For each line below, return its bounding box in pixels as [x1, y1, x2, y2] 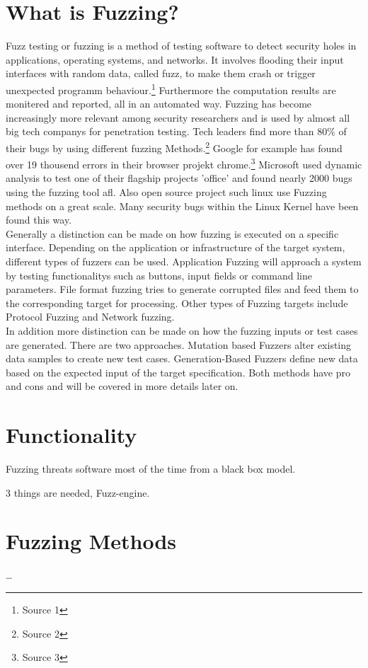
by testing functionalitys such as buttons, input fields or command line [6, 267, 312, 282]
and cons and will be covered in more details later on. [6, 379, 238, 393]
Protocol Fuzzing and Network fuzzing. [6, 309, 175, 324]
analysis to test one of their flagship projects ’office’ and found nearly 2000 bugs [6, 171, 352, 185]
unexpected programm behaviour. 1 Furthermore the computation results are [6, 80, 336, 97]
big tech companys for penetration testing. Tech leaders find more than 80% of [6, 124, 347, 139]
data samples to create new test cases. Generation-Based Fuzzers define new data [6, 351, 358, 366]
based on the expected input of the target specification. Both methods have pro [6, 364, 351, 379]
